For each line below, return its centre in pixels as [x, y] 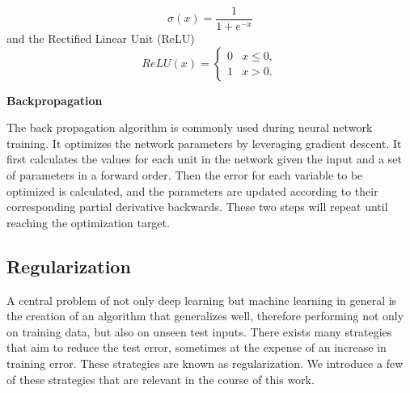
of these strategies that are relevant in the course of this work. [161, 379]
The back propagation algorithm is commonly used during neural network [190, 127]
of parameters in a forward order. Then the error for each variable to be [185, 175]
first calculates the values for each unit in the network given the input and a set [204, 159]
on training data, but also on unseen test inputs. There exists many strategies [199, 331]
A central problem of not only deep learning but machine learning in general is [202, 300]
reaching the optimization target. [88, 222]
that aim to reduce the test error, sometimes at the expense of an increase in [197, 347]
